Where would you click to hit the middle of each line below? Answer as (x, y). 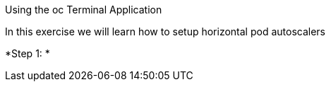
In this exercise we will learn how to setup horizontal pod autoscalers (165, 31)
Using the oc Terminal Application (84, 10)
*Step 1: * (28, 53)
